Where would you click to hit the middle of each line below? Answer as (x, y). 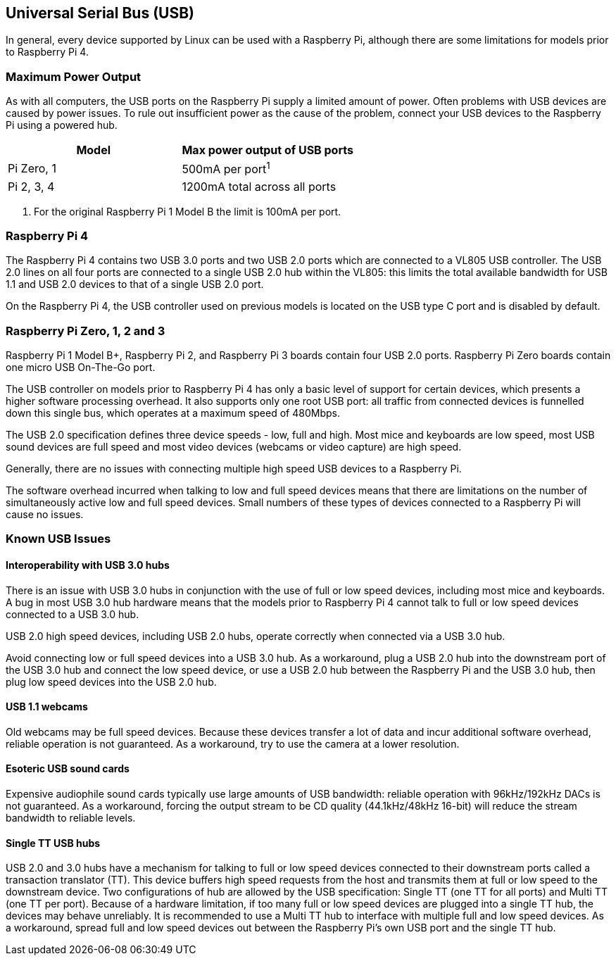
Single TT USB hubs (53, 843)
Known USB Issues (58, 539)
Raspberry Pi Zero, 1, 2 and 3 (86, 331)
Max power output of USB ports (268, 150)
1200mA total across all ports (259, 186)
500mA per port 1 (226, 168)
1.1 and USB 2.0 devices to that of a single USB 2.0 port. (135, 284)
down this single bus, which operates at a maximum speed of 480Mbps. (173, 413)
